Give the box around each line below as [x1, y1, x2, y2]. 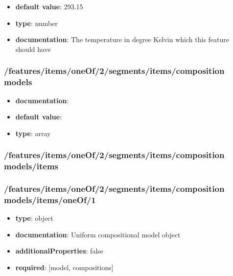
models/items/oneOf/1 [4, 193, 96, 206]
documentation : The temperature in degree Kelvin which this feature [15, 34, 229, 45]
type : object [15, 213, 53, 223]
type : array [15, 128, 51, 138]
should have [15, 44, 51, 54]
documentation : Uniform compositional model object [15, 229, 181, 239]
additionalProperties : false [15, 246, 104, 256]
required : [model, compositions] [15, 262, 114, 272]
